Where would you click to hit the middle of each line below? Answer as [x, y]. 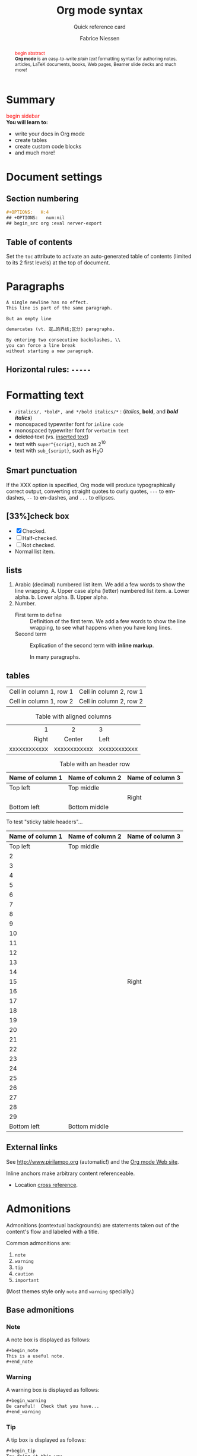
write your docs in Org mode [50, 134]
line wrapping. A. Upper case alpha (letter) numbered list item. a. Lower [102, 591]
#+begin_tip [21, 1451]
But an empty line [29, 318]
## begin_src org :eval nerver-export [54, 223]
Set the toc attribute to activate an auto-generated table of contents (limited [99, 256]
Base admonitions [40, 1310]
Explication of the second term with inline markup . [92, 646]
